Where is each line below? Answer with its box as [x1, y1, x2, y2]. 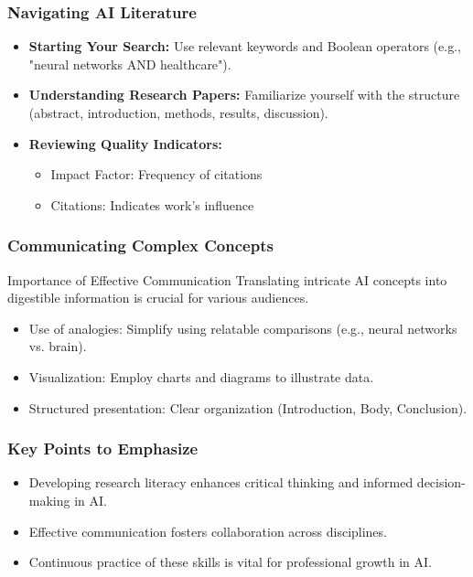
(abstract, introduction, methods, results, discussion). [28, 103, 328, 122]
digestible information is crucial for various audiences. [7, 288, 309, 307]
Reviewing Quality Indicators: [28, 134, 222, 153]
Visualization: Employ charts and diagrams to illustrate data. [28, 367, 374, 386]
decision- [416, 473, 466, 492]
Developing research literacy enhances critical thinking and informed [28, 473, 414, 492]
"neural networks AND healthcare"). [28, 54, 231, 73]
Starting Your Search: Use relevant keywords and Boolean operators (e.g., [28, 37, 461, 56]
